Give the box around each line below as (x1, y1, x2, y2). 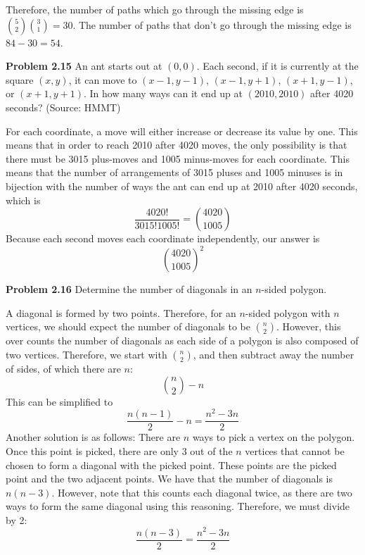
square (6, 72, 34, 87)
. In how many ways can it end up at (84, 86, 243, 101)
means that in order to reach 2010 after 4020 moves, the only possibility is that (6, 137, 347, 152)
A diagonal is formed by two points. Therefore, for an (6, 305, 236, 320)
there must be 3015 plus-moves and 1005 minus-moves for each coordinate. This (6, 151, 350, 166)
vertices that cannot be (245, 443, 345, 458)
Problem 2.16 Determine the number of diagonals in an (6, 282, 252, 297)
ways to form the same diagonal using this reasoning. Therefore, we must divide (6, 499, 350, 513)
